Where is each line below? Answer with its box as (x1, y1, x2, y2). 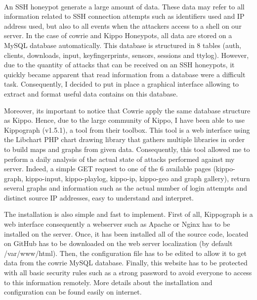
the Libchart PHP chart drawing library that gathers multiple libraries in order (4, 134, 245, 145)
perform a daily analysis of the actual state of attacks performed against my (4, 153, 235, 164)
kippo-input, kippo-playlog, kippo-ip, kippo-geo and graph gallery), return (25, 173, 250, 183)
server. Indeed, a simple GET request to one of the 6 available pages (4, 163, 211, 174)
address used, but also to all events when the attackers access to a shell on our (4, 20, 242, 31)
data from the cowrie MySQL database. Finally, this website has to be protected (4, 257, 248, 268)
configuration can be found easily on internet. (4, 287, 142, 297)
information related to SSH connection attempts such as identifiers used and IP (4, 11, 245, 21)
